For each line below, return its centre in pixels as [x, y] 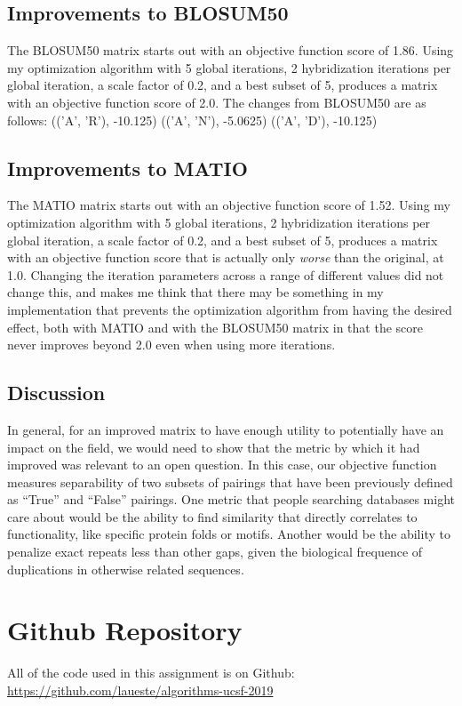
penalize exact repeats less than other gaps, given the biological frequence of [215, 552]
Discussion [56, 393]
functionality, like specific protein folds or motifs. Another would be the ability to [229, 534]
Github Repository [125, 630]
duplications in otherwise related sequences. [126, 569]
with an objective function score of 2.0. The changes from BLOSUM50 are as [217, 102]
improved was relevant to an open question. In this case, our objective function [222, 465]
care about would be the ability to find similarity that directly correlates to [212, 516]
